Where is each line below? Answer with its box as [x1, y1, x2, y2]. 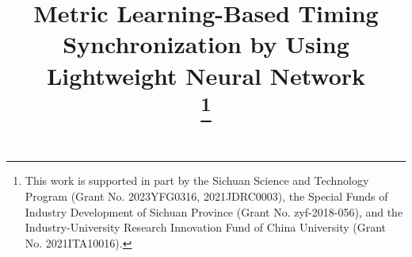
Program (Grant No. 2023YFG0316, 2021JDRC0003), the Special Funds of [25, 188, 388, 204]
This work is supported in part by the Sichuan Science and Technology [25, 172, 369, 189]
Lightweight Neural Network [46, 59, 366, 91]
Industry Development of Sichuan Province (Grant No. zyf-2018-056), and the [25, 203, 403, 220]
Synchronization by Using [63, 28, 349, 60]
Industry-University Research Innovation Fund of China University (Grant [25, 219, 387, 236]
